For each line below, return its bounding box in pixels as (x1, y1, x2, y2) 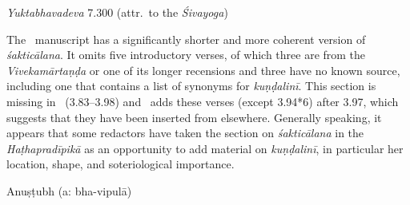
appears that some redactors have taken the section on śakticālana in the (6, 124, 364, 141)
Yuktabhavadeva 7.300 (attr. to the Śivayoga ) (6, 4, 228, 20)
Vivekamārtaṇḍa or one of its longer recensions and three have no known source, (6, 61, 400, 78)
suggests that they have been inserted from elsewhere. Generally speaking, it (6, 108, 382, 125)
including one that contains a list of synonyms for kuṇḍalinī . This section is (6, 77, 376, 94)
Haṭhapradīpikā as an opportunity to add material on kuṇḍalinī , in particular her (6, 140, 404, 156)
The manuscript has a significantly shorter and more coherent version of (6, 30, 366, 47)
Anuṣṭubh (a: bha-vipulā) (6, 182, 132, 199)
